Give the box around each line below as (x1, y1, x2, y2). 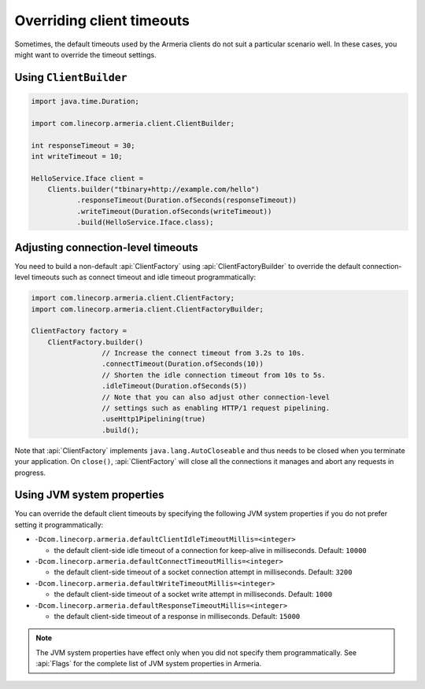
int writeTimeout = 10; (31, 152, 124, 160)
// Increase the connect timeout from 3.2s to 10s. (101, 348, 305, 358)
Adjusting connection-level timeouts (14, 241, 198, 254)
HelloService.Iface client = (31, 174, 144, 182)
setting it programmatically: (14, 520, 104, 529)
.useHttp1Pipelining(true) (101, 415, 206, 424)
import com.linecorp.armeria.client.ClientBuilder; (31, 119, 235, 127)
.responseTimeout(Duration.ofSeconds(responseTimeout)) (76, 196, 297, 204)
